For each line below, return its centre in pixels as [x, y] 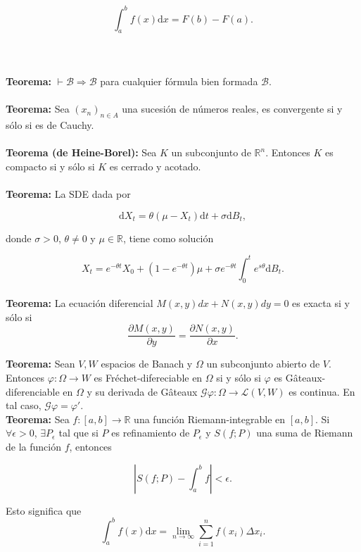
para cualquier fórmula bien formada [179, 81]
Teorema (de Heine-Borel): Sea [81, 152]
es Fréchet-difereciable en [148, 377]
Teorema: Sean [40, 364]
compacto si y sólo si [50, 166]
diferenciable [33, 391]
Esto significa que [44, 510]
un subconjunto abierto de [263, 364]
